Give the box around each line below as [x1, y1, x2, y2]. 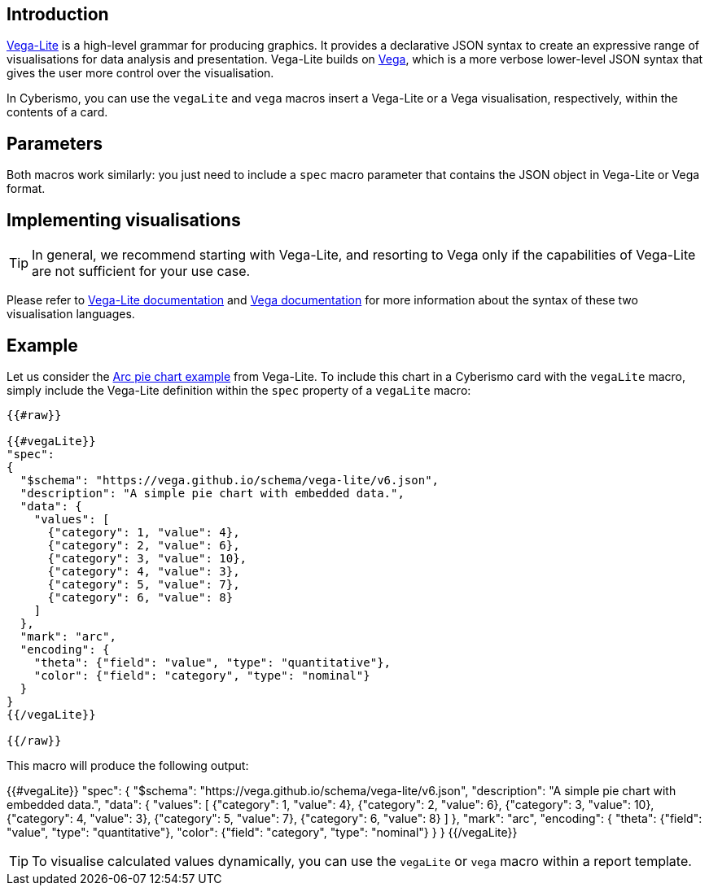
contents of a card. [7, 105, 108, 120]
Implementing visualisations [7, 209, 241, 230]
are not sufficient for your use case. [32, 263, 251, 280]
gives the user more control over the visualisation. [7, 66, 274, 81]
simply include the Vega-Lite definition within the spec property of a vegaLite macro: [7, 383, 471, 397]
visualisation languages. [7, 307, 135, 321]
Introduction [7, 4, 109, 24]
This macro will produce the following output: [7, 758, 249, 772]
